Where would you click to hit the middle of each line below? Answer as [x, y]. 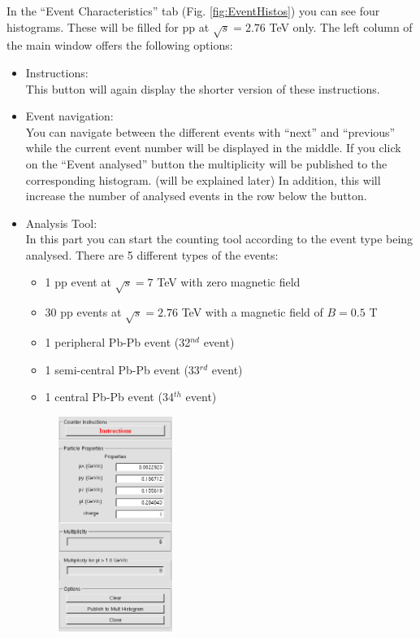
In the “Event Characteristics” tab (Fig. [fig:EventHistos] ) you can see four [193, 11]
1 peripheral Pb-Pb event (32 [118, 342]
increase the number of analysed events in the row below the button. [196, 196]
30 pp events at [83, 312]
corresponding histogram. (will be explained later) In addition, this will [203, 179]
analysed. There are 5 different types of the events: [152, 254]
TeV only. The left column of [341, 26]
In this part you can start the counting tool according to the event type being [219, 239]
